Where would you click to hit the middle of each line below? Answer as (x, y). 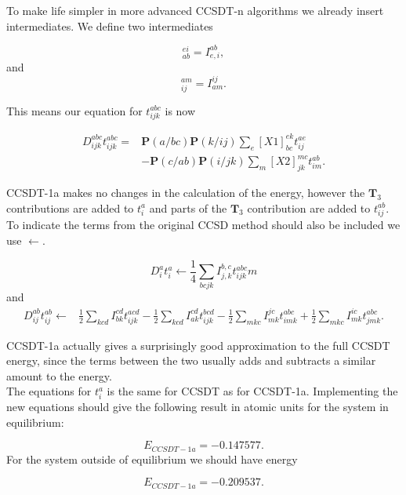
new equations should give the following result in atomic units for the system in (198, 407)
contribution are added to (309, 207)
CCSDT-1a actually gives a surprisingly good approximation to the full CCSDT (198, 345)
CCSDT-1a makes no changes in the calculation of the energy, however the (186, 193)
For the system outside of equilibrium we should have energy (152, 459)
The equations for (49, 391)
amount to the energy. (59, 375)
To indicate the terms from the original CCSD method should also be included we (203, 225)
